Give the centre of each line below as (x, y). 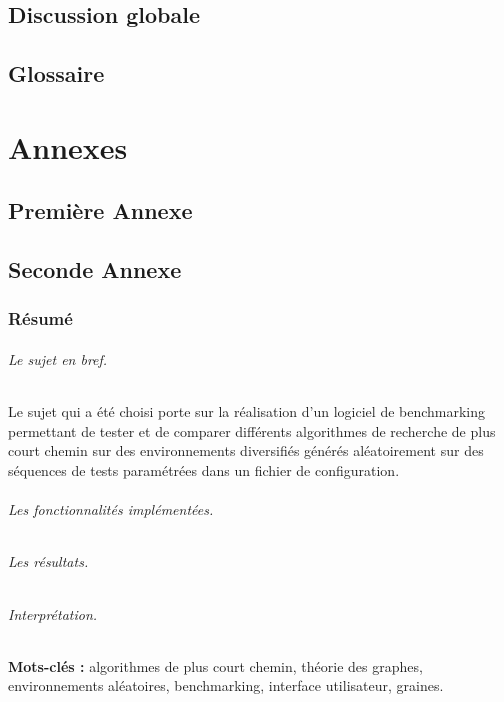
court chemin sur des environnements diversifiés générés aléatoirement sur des (246, 450)
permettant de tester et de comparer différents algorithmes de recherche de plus (252, 430)
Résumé (40, 318)
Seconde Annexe (95, 269)
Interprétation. (53, 613)
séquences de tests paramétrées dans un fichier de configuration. (204, 469)
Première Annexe (100, 210)
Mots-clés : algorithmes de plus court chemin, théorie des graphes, (215, 665)
